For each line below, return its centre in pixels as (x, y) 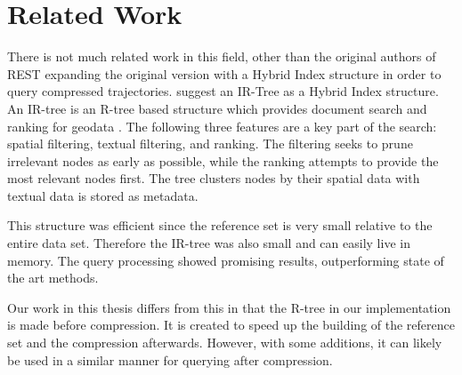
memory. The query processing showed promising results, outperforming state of (226, 260)
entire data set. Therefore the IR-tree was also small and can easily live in (209, 243)
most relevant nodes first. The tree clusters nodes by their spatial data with (214, 178)
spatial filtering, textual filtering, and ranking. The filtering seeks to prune (210, 144)
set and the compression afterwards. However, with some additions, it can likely (225, 343)
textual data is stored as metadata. (103, 195)
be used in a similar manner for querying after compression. (170, 359)
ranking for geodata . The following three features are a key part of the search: (222, 126)
